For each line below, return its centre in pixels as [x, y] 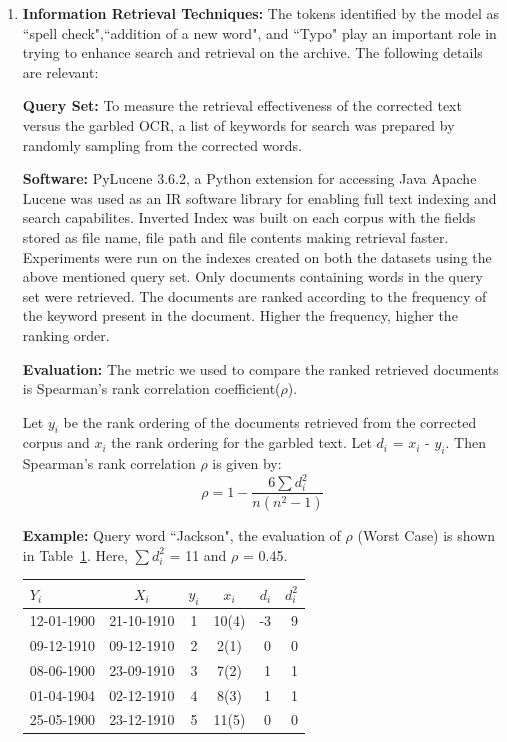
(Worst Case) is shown [426, 535]
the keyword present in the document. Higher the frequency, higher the [240, 315]
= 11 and [198, 554]
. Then [465, 442]
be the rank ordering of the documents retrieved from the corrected [270, 421]
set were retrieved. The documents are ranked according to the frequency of [254, 295]
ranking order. [66, 334]
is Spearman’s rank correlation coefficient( [151, 388]
